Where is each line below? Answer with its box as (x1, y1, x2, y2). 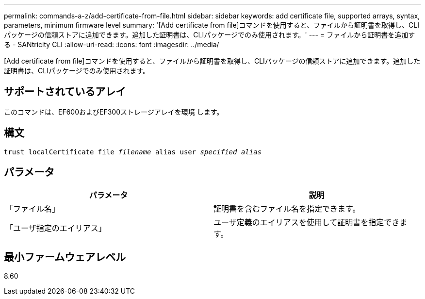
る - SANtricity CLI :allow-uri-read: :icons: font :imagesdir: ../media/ (4, 40, 219, 49)
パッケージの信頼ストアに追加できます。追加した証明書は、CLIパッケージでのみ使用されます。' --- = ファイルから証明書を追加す (4, 31, 415, 39)
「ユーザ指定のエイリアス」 (5, 223, 106, 233)
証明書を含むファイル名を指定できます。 (213, 203, 360, 214)
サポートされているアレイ (4, 85, 126, 98)
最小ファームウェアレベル (4, 250, 126, 263)
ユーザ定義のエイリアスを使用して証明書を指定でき (213, 217, 400, 227)
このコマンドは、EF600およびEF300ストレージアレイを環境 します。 (4, 107, 224, 116)
